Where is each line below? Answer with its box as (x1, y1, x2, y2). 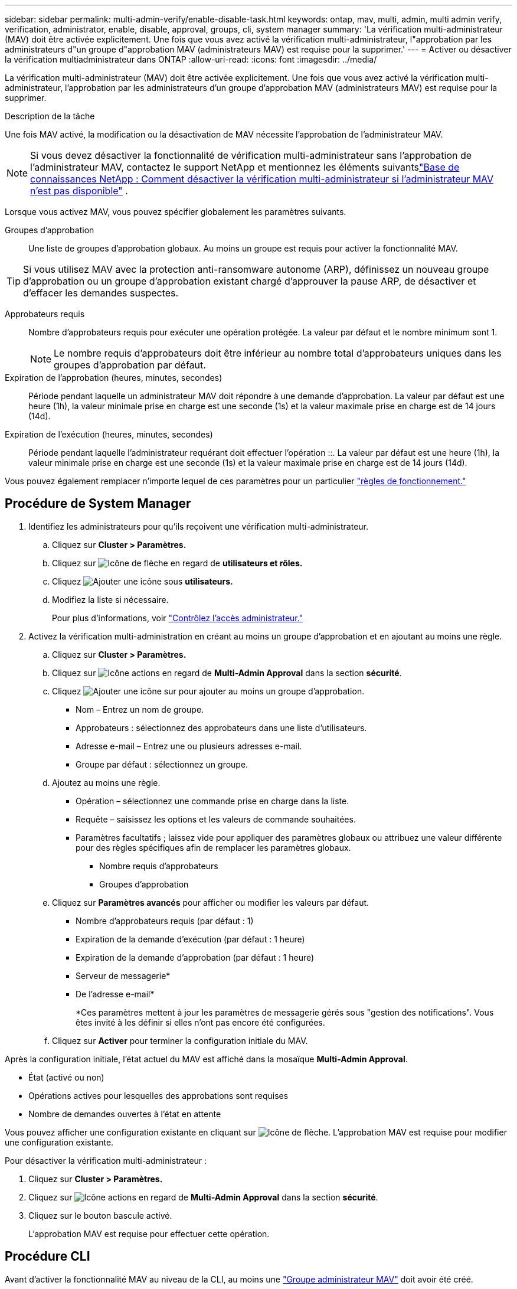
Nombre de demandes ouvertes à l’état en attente (28, 1108, 221, 1119)
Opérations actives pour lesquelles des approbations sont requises (28, 1090, 289, 1101)
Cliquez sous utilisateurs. (52, 576, 233, 586)
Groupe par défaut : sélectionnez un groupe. (76, 759, 248, 769)
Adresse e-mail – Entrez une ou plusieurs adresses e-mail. (76, 740, 302, 751)
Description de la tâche (5, 111, 95, 121)
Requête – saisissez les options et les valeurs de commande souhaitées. (76, 814, 356, 824)
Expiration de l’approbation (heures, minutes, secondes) (5, 373, 222, 383)
